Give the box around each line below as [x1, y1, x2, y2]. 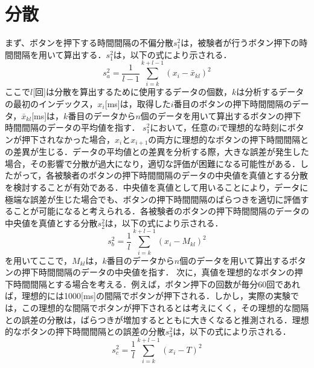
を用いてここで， [5, 254, 72, 266]
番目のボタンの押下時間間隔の [173, 97, 292, 110]
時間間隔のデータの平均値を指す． [5, 121, 140, 134]
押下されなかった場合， [21, 133, 115, 145]
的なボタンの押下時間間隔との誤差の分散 [5, 325, 165, 338]
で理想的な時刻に [219, 121, 287, 134]
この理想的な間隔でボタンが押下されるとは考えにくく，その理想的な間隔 [21, 301, 309, 314]
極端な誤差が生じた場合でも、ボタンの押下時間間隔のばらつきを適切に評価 [5, 192, 301, 205]
